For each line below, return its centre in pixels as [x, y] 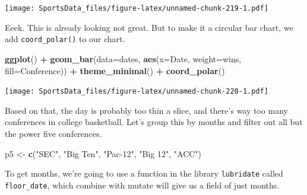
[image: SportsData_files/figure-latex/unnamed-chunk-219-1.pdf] [137, 8]
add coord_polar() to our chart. [65, 39]
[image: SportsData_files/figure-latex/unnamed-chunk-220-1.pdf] [137, 92]
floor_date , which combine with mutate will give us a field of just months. [142, 185]
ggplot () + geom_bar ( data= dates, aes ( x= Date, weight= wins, [123, 58]
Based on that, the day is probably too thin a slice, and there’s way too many [146, 110]
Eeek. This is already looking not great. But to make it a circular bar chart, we [149, 27]
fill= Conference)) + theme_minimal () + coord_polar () [115, 70]
